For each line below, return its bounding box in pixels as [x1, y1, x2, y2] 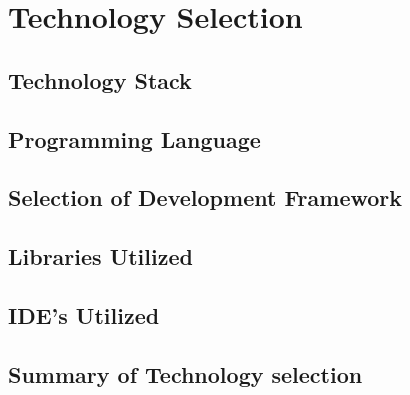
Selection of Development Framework [8, 182, 403, 213]
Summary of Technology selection [8, 358, 363, 389]
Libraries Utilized [8, 241, 193, 272]
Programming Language [8, 123, 261, 154]
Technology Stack [8, 64, 192, 95]
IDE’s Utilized [8, 299, 160, 330]
